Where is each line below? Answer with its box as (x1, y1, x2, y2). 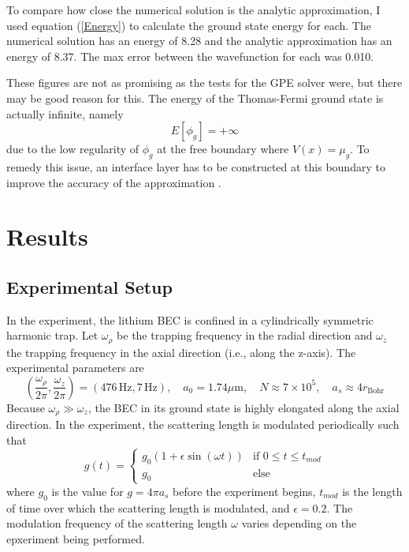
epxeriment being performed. (6, 530, 145, 546)
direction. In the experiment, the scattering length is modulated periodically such (6, 416, 400, 433)
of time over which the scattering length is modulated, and (6, 499, 290, 516)
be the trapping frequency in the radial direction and (117, 327, 373, 344)
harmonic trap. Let (6, 327, 99, 344)
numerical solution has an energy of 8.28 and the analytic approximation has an (6, 32, 392, 49)
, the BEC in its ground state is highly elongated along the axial (87, 399, 400, 415)
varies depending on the (241, 515, 357, 531)
